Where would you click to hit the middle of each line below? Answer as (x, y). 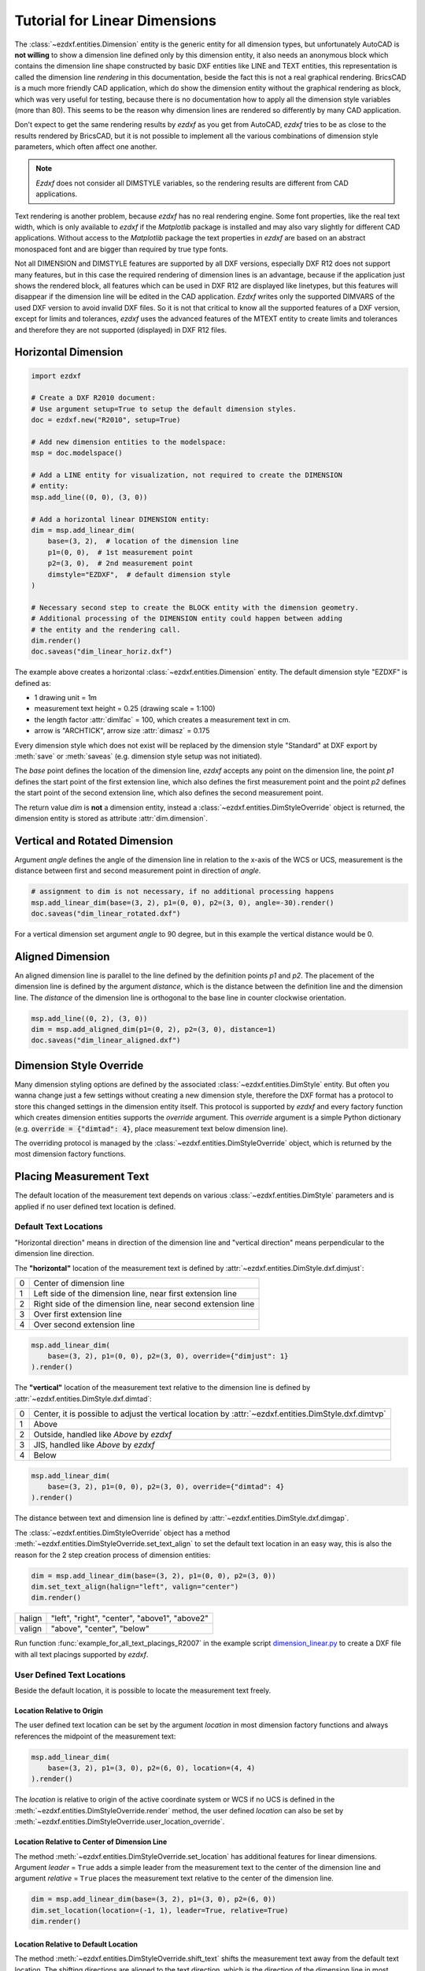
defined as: (33, 683)
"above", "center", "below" (100, 1629)
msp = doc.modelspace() (77, 453)
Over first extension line (78, 1314)
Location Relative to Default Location (76, 1944)
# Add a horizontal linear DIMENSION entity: (120, 519)
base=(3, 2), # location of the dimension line (143, 541)
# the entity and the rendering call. (106, 630)
